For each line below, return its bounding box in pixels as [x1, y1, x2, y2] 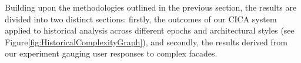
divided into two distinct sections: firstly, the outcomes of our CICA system [5, 12, 277, 25]
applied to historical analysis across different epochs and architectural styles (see [5, 24, 295, 37]
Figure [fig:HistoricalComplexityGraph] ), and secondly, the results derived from [5, 35, 287, 48]
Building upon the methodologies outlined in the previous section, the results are [5, 1, 297, 13]
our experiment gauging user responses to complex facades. [5, 47, 218, 59]
